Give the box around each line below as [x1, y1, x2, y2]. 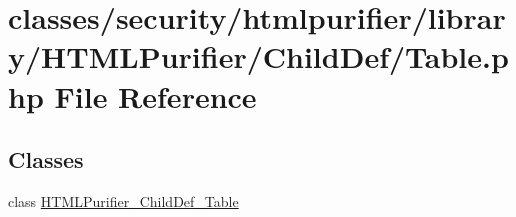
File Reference [54, 75, 257, 116]
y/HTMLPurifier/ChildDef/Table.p [8, 36, 509, 77]
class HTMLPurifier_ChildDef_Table [8, 190, 239, 211]
